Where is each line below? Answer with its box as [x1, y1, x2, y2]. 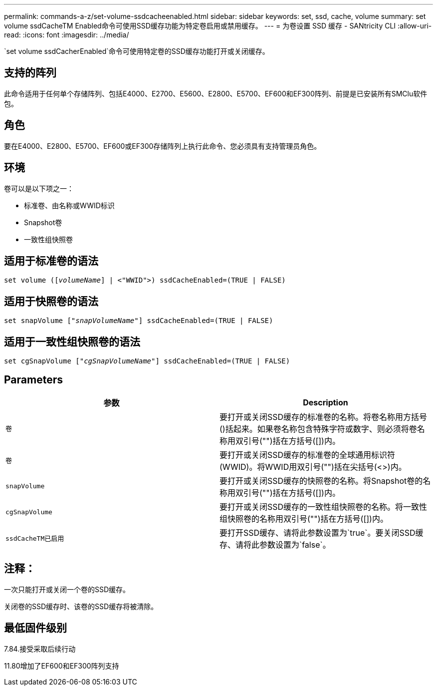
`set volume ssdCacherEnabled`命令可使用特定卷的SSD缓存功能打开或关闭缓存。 [4, 47, 269, 55]
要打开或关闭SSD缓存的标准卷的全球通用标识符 [219, 449, 396, 460]
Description [303, 397, 348, 407]
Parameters [4, 373, 63, 386]
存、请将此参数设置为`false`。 [219, 539, 331, 550]
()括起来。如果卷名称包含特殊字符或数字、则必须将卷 [219, 423, 417, 434]
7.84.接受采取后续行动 [4, 644, 76, 653]
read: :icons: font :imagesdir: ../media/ [4, 30, 129, 39]
